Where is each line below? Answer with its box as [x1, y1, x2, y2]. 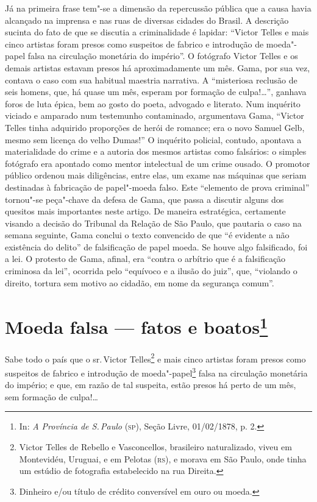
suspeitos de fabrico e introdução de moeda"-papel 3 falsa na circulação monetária [5, 364, 308, 379]
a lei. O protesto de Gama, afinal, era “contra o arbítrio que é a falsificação [5, 252, 286, 265]
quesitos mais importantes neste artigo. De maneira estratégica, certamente [5, 205, 286, 217]
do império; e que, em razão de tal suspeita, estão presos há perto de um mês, [5, 378, 296, 391]
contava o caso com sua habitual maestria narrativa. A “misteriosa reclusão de [5, 73, 297, 86]
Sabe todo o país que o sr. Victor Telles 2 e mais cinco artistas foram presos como [5, 350, 306, 365]
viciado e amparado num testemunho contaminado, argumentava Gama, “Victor [5, 109, 304, 122]
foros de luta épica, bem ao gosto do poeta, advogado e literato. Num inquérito [5, 97, 301, 110]
